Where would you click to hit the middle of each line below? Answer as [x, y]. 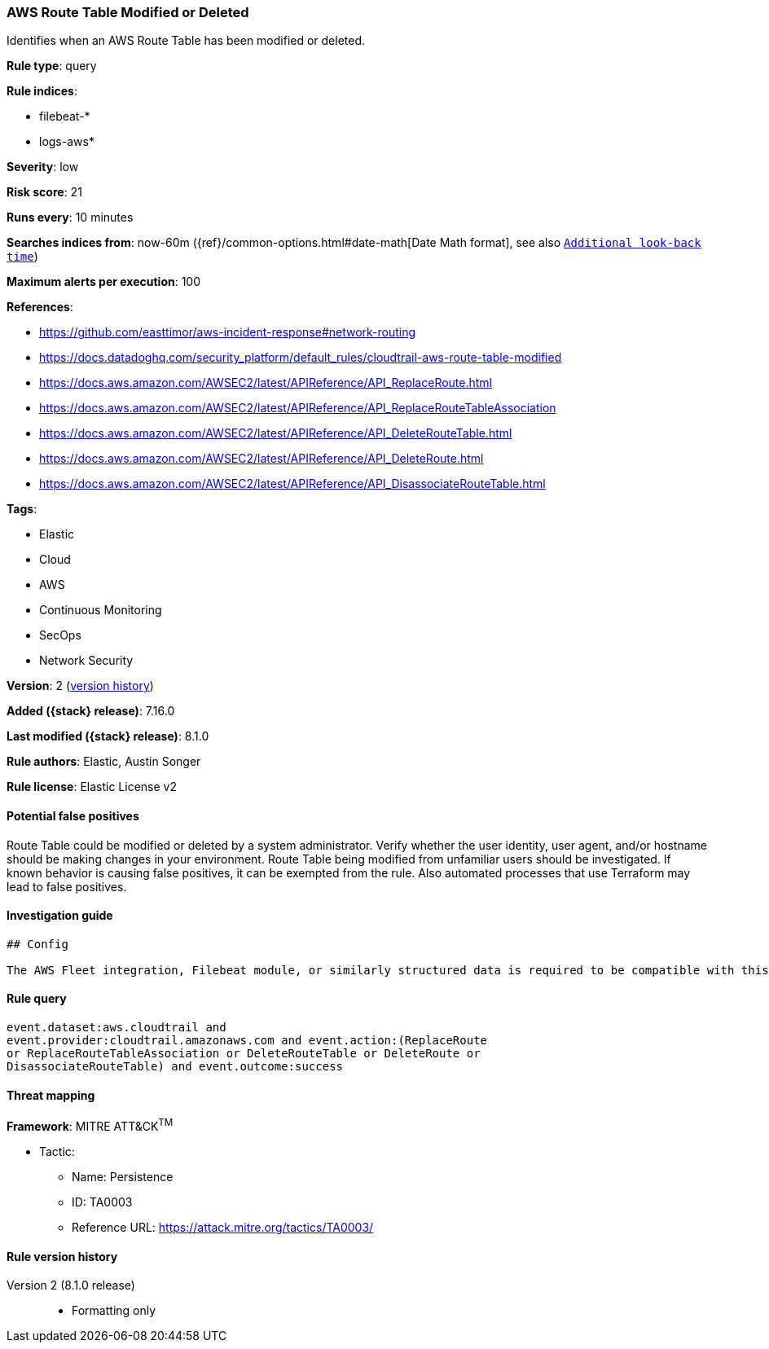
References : [40, 307]
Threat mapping [51, 1095]
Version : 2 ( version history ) [80, 686]
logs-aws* [67, 142]
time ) [22, 257]
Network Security [86, 661]
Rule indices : [42, 91]
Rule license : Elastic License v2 [92, 787]
